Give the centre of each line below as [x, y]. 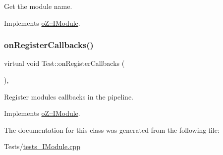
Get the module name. [38, 6]
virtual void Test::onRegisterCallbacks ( [64, 63]
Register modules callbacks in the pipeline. [69, 96]
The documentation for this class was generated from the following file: [112, 129]
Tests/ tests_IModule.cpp [42, 146]
